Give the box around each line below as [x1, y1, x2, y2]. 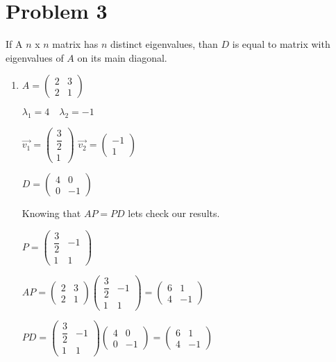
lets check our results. [128, 206, 220, 221]
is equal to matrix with [232, 37, 330, 51]
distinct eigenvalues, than [110, 37, 218, 51]
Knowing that [22, 206, 81, 221]
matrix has [52, 37, 99, 51]
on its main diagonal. [77, 50, 167, 64]
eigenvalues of [6, 50, 64, 64]
